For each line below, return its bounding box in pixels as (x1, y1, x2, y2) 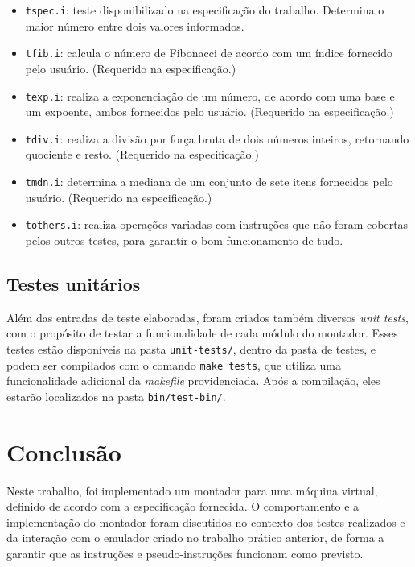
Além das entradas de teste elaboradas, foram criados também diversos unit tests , (6, 308, 409, 325)
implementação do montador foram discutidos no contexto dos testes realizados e (6, 513, 405, 530)
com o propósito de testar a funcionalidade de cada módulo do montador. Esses (6, 325, 398, 341)
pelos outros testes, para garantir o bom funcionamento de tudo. (25, 231, 343, 248)
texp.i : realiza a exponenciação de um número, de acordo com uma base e (25, 87, 395, 104)
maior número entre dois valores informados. (25, 17, 244, 34)
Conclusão (6, 435, 121, 468)
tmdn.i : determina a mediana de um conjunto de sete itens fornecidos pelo (25, 173, 393, 189)
